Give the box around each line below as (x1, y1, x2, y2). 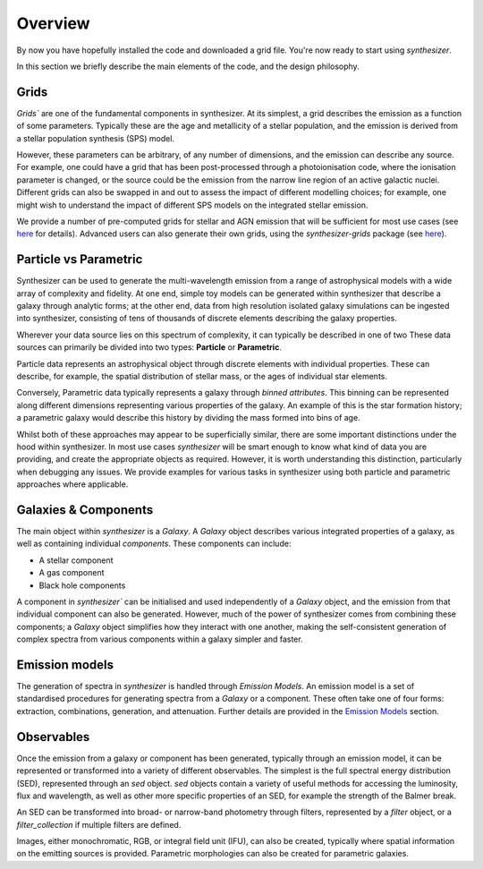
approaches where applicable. (16, 479, 129, 490)
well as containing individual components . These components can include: (16, 538, 292, 550)
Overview (16, 13, 90, 33)
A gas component (38, 567, 105, 578)
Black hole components (38, 580, 126, 591)
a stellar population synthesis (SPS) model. (16, 132, 174, 143)
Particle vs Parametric (16, 251, 143, 268)
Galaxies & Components (16, 502, 154, 517)
